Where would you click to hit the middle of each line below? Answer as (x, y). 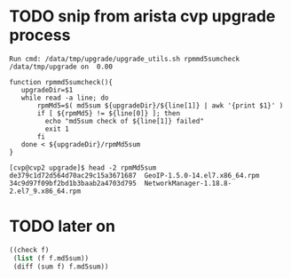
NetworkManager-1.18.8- (188, 183)
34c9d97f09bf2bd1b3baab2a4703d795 (73, 183)
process (40, 35)
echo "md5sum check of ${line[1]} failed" (124, 121)
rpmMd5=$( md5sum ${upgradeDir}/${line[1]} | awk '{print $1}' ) (160, 105)
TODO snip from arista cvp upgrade (142, 16)
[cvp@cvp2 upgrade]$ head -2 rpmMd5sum (83, 167)
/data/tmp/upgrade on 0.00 (61, 67)
